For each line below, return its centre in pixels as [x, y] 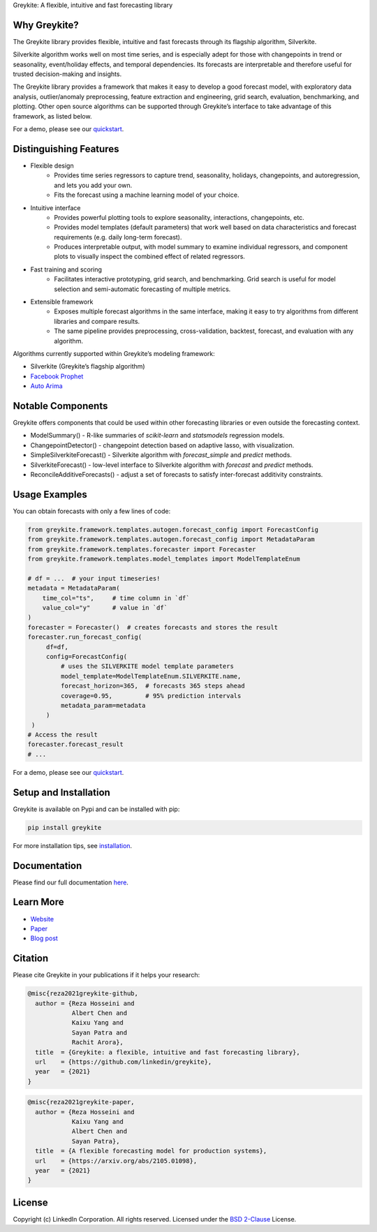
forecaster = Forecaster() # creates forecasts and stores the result [153, 627]
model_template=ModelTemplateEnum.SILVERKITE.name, [151, 676]
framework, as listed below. [52, 116]
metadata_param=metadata [103, 705]
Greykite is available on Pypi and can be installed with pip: [96, 809]
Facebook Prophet [57, 376]
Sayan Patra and [99, 1032]
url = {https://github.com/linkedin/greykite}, [124, 1062]
